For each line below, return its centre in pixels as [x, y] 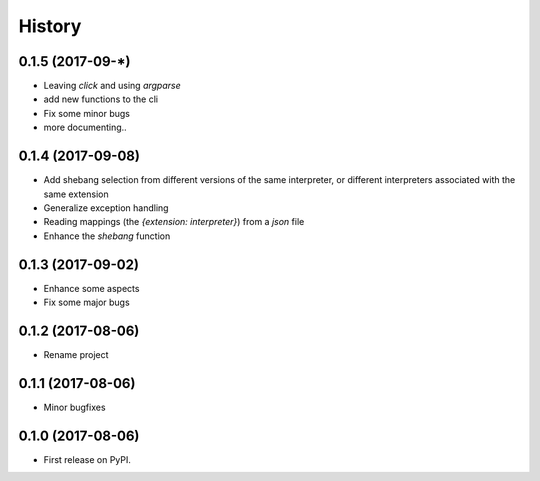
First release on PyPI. [87, 459]
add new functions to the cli [101, 99]
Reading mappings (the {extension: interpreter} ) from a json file [174, 222]
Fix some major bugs [86, 302]
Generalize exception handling [106, 207]
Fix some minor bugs [86, 113]
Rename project [76, 354]
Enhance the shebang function [107, 236]
